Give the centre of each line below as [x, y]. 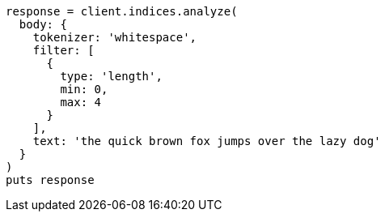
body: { [43, 24]
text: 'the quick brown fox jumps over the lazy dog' [207, 141]
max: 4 [81, 102]
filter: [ [63, 50]
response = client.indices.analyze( [122, 11]
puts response [50, 180]
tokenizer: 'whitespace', [115, 37]
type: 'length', [111, 76]
